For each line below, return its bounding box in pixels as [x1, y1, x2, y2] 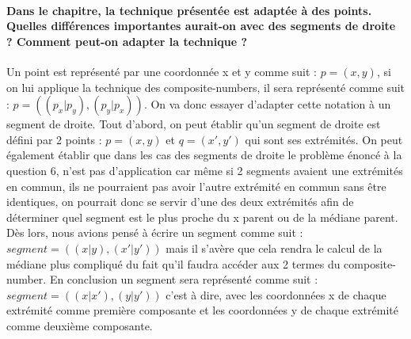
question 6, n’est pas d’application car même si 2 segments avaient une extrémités [6, 162, 403, 178]
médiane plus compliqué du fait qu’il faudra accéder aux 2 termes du [6, 255, 341, 272]
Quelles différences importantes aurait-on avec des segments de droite [6, 17, 396, 34]
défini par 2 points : [6, 131, 102, 147]
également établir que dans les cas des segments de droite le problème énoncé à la [6, 147, 402, 163]
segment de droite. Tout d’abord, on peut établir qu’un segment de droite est [6, 116, 381, 132]
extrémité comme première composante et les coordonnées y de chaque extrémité [6, 302, 398, 318]
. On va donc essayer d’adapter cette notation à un [143, 96, 391, 112]
